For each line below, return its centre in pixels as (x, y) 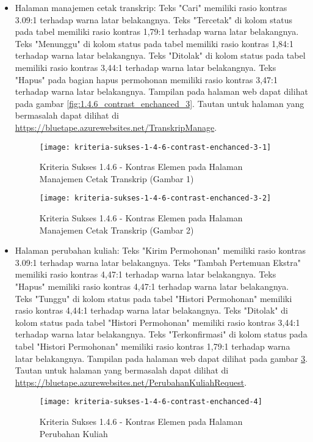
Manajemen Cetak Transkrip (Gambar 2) (117, 230)
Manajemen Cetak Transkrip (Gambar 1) (117, 178)
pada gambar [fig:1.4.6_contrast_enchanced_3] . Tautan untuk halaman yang (160, 103)
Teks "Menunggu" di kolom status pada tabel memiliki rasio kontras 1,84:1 (154, 43)
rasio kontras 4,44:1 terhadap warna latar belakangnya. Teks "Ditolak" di (151, 310)
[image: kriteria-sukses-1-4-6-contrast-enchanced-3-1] (155, 147)
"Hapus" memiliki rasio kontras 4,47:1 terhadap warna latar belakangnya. (152, 286)
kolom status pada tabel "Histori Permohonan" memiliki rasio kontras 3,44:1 (157, 322)
